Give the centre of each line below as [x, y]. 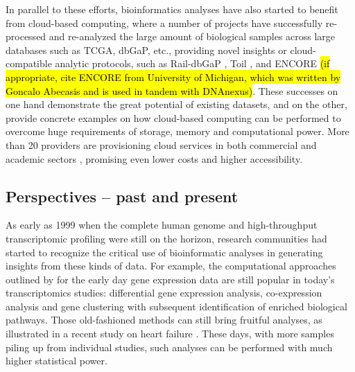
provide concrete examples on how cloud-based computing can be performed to [173, 117]
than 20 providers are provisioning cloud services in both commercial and [161, 144]
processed [26, 36]
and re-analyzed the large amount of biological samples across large [192, 36]
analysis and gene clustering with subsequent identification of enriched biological [176, 306]
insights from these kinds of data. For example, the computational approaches [171, 266]
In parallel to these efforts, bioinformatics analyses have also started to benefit [172, 9]
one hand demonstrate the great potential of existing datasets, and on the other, [176, 104]
